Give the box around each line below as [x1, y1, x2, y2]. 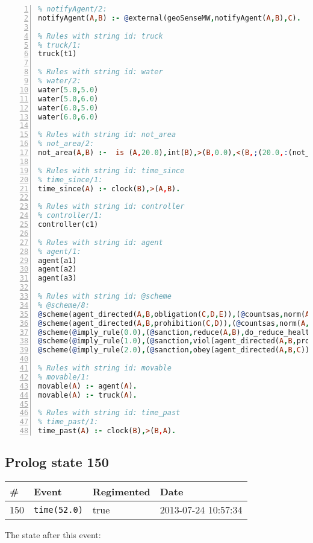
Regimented [92, 484, 150, 499]
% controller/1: [38, 211, 103, 220]
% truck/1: [38, 40, 81, 49]
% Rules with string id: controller [38, 202, 185, 211]
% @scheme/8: [38, 300, 90, 310]
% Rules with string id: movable [38, 364, 172, 372]
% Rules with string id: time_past [38, 408, 181, 418]
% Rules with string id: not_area [38, 130, 176, 139]
